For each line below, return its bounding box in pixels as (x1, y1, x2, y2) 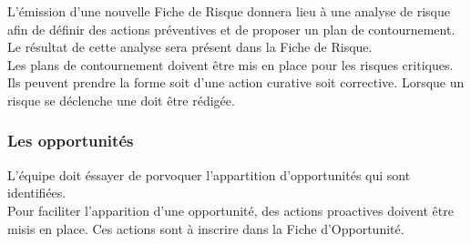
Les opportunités (7, 129, 134, 152)
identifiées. (7, 183, 67, 202)
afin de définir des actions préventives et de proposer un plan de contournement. (7, 19, 456, 38)
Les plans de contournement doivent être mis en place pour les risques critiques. (7, 55, 454, 74)
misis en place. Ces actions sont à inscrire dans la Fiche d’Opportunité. (7, 219, 404, 238)
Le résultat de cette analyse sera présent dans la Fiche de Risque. (7, 37, 373, 56)
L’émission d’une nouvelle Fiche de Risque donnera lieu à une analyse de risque (7, 2, 450, 20)
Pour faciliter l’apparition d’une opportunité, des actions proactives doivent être (7, 200, 454, 219)
